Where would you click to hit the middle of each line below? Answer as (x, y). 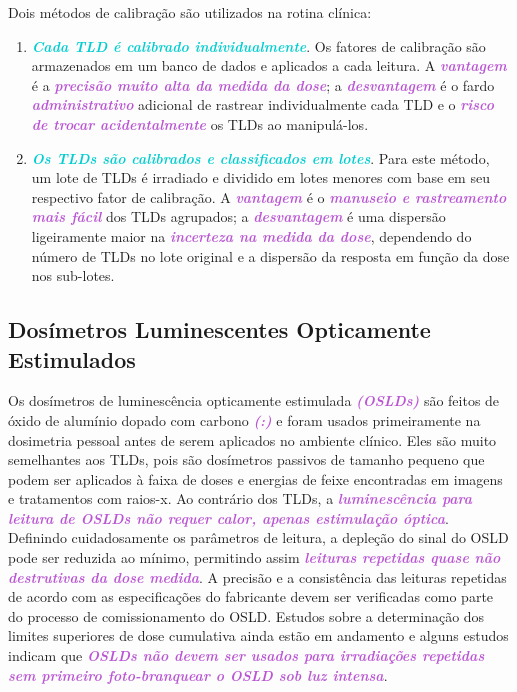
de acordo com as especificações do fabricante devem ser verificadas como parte (251, 596)
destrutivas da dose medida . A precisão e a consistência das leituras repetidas (257, 576)
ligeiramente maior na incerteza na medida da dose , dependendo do (251, 235)
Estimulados (72, 358)
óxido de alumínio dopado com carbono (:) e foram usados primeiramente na (244, 419)
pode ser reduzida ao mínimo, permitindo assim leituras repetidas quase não (254, 557)
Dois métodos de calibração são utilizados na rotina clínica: (190, 12)
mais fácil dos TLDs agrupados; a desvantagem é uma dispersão (238, 216)
